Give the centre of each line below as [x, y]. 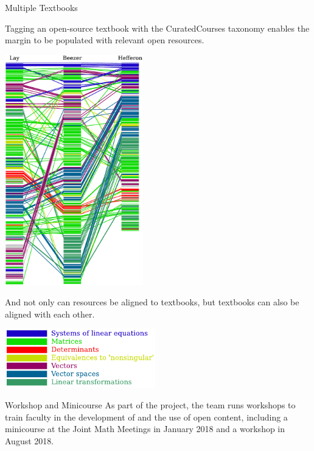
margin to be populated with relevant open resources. [105, 40]
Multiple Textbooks [41, 7]
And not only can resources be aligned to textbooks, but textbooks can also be [152, 302]
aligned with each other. [50, 314]
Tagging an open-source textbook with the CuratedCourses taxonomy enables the [157, 28]
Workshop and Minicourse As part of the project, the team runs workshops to [150, 404]
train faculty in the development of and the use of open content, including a [146, 417]
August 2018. [30, 440]
